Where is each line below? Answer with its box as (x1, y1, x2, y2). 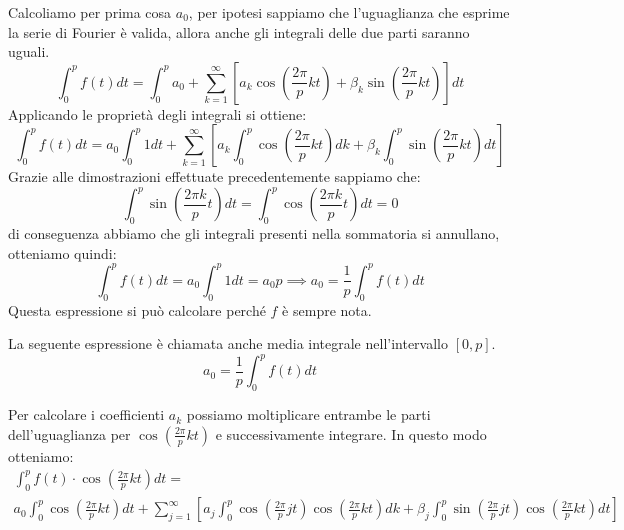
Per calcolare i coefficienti (8, 404, 165, 425)
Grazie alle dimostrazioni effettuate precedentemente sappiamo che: (8, 166, 421, 187)
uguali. (8, 41, 50, 62)
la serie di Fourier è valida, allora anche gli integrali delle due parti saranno (8, 21, 470, 42)
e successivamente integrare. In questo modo (215, 423, 487, 444)
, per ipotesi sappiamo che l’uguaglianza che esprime (188, 2, 510, 22)
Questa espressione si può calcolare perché (8, 299, 266, 320)
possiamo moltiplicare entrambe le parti (186, 404, 431, 425)
